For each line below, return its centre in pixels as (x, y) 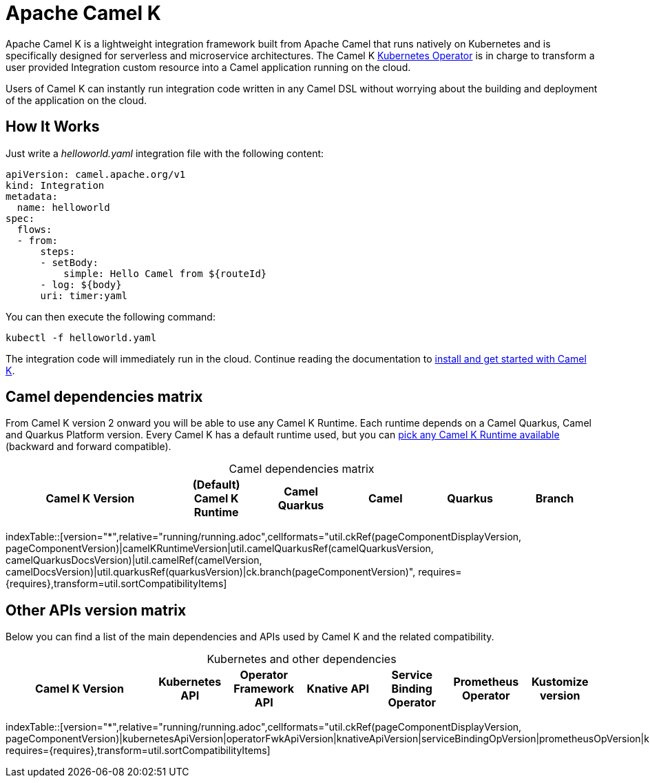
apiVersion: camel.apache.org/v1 (96, 174)
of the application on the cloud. (76, 100)
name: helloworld (63, 207)
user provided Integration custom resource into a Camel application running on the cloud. (208, 67)
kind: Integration (55, 185)
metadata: (32, 196)
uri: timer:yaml (84, 295)
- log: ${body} (81, 284)
